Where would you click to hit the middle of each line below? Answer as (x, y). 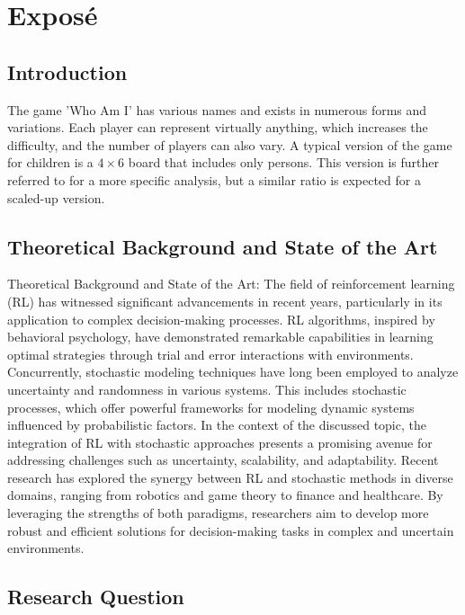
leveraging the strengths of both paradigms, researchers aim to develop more (218, 513)
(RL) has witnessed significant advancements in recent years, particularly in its (225, 301)
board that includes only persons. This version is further (283, 162)
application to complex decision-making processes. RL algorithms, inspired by (221, 319)
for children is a (50, 162)
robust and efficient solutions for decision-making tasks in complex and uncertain (231, 530)
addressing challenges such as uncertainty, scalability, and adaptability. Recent (223, 460)
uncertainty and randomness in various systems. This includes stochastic (207, 389)
